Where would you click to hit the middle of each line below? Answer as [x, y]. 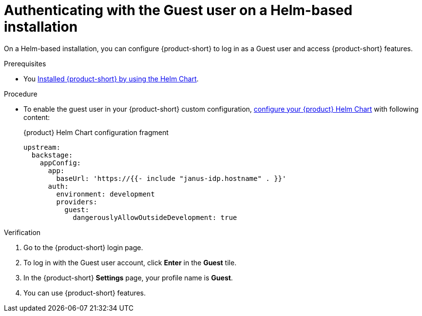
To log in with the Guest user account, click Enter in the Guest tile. [130, 262]
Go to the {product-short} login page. [83, 247]
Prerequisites [25, 63]
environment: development [105, 194]
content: [37, 117]
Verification [22, 232]
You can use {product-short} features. [85, 293]
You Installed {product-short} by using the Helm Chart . [111, 79]
